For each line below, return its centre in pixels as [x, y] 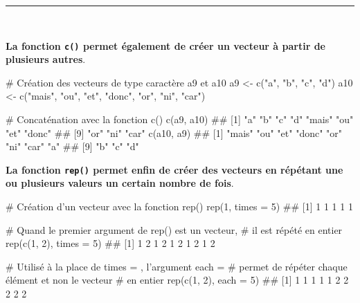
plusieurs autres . [46, 59]
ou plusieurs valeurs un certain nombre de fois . [120, 183]
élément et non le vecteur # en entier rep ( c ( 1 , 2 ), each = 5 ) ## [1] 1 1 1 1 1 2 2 [177, 280]
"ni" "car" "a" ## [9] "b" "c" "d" [72, 146]
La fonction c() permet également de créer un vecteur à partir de [165, 45]
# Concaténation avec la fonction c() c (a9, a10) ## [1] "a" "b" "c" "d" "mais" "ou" [180, 119]
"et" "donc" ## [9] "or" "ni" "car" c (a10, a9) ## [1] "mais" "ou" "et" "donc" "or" [174, 132]
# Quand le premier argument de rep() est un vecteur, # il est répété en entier [174, 229]
